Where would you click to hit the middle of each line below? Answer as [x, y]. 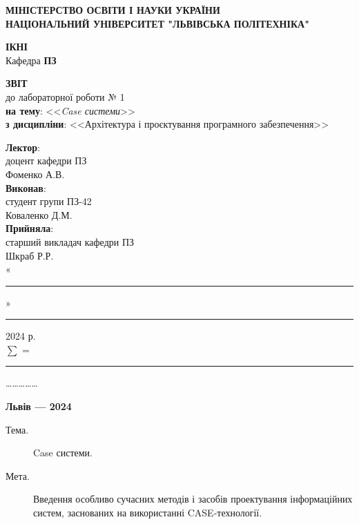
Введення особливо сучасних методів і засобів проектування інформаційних [193, 499]
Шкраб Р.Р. [30, 255]
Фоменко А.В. [35, 174]
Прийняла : [30, 228]
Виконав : [26, 187]
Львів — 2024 [39, 406]
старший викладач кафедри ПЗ [70, 241]
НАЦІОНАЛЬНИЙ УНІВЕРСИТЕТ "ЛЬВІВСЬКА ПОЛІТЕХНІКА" [157, 23]
